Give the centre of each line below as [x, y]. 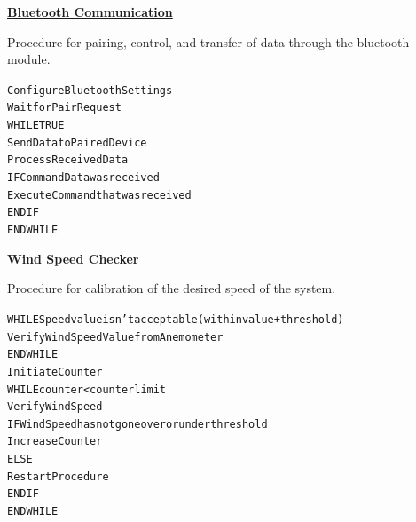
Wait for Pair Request [64, 108]
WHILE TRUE [36, 126]
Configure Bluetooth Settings [90, 90]
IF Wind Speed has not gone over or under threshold [137, 424]
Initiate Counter [55, 372]
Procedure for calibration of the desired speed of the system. [172, 288]
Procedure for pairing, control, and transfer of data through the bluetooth [208, 41]
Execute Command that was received [99, 195]
